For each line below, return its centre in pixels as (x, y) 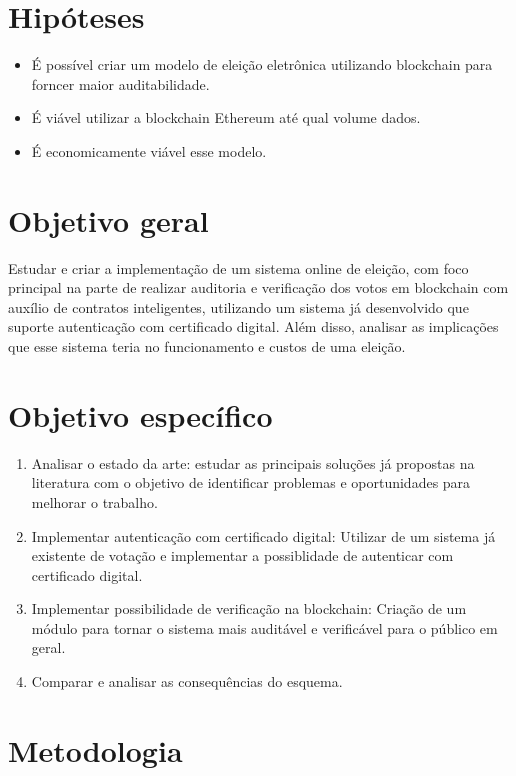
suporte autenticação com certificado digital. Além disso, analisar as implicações (253, 326)
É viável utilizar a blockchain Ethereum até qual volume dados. (226, 117)
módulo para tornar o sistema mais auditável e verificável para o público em (264, 627)
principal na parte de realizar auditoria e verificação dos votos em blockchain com (258, 287)
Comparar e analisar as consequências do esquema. (187, 681)
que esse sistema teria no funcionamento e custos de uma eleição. (207, 346)
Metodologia (95, 749)
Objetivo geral (108, 219)
